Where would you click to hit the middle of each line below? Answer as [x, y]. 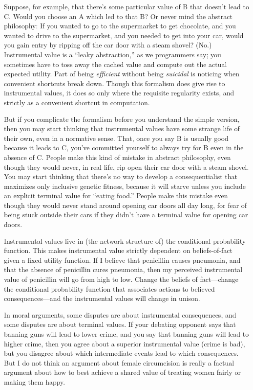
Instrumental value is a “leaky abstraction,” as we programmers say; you [113, 54]
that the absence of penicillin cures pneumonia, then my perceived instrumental [123, 269]
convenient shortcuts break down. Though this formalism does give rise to [115, 83]
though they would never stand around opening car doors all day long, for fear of [126, 205]
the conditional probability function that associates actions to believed [109, 288]
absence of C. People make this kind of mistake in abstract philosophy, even [117, 157]
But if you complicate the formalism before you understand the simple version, [122, 119]
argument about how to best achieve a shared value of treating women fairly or [122, 372]
